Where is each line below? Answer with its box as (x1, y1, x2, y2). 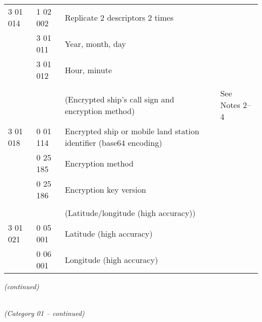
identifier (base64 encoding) (64, 137, 162, 148)
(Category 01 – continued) (4, 308, 85, 318)
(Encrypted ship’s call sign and (64, 93, 174, 105)
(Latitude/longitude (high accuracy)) (64, 207, 196, 219)
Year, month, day (64, 37, 126, 49)
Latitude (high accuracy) (64, 227, 153, 239)
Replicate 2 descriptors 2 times (64, 11, 174, 23)
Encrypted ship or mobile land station (64, 125, 200, 137)
